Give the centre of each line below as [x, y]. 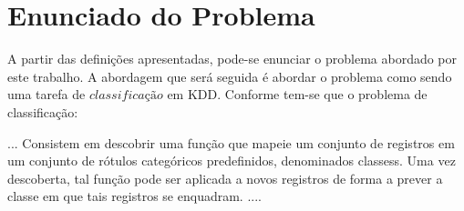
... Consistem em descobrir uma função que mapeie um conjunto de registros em [231, 142]
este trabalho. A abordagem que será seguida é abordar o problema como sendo [230, 76]
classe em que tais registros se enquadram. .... [134, 196]
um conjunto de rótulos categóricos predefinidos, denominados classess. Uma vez [232, 161]
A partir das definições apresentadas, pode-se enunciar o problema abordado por [232, 59]
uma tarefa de [46, 94]
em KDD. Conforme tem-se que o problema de [297, 94]
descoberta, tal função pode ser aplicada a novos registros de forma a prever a [225, 178]
